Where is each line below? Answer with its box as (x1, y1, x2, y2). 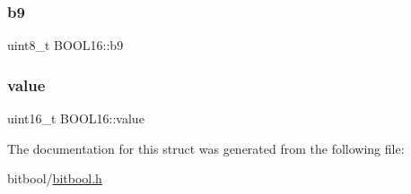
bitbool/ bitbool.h (7, 169, 102, 188)
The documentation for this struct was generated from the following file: (7, 139, 405, 157)
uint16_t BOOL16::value (7, 109, 144, 128)
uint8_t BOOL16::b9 (7, 36, 124, 55)
